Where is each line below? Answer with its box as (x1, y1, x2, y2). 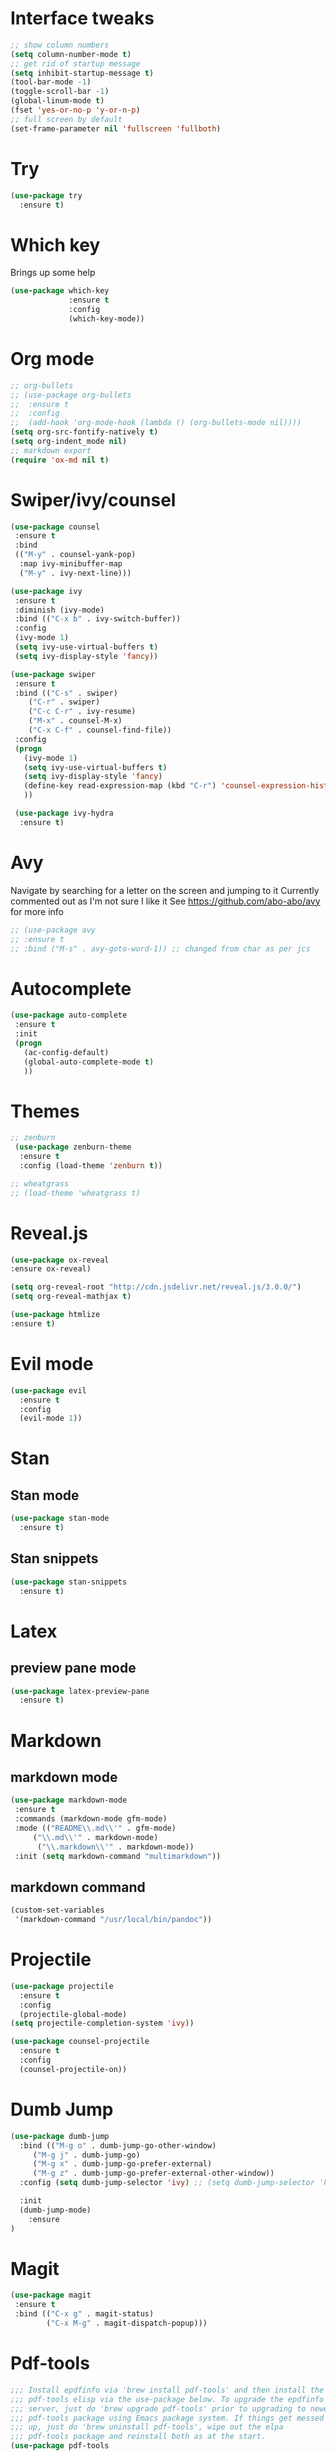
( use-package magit (10, 2290, 92, 2301)
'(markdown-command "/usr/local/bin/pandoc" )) (14, 1915, 213, 1925)
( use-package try (10, 190, 83, 201)
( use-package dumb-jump (10, 2131, 110, 2141)
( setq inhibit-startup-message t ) (10, 68, 155, 78)
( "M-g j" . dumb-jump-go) (32, 2150, 141, 2160)
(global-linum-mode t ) (10, 96, 105, 106)
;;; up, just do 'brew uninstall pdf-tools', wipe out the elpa (10, 2422, 284, 2432)
